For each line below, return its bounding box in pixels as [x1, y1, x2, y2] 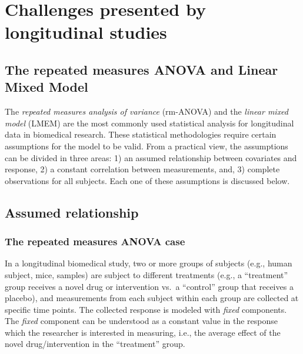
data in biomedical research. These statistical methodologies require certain [5, 128, 277, 141]
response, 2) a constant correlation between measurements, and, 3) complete [5, 163, 280, 175]
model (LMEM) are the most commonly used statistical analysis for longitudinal [5, 116, 294, 129]
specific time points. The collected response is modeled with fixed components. [5, 303, 287, 315]
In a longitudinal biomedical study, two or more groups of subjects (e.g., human [5, 257, 292, 269]
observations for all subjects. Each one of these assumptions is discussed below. [5, 174, 290, 186]
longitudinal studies [5, 20, 167, 44]
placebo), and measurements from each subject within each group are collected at [5, 292, 299, 304]
